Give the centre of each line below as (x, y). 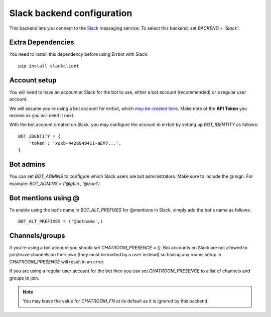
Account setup (33, 80)
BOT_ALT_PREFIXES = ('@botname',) (60, 222)
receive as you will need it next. (42, 115)
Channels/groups (37, 235)
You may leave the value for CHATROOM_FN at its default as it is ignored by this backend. (116, 301)
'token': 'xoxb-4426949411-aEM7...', (75, 143)
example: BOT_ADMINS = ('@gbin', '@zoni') (54, 183)
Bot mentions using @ (44, 198)
